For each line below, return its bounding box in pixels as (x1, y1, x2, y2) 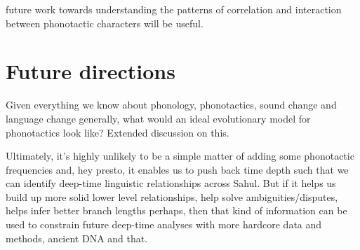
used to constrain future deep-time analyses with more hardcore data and (6, 217, 322, 232)
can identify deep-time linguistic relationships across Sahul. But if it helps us (6, 176, 336, 190)
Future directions (6, 57, 175, 85)
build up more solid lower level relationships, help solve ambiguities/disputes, (6, 189, 338, 204)
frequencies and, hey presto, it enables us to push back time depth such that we (6, 162, 349, 176)
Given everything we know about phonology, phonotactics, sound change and (6, 97, 337, 112)
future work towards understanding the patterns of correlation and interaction (6, 2, 342, 16)
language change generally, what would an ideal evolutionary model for (6, 111, 311, 125)
